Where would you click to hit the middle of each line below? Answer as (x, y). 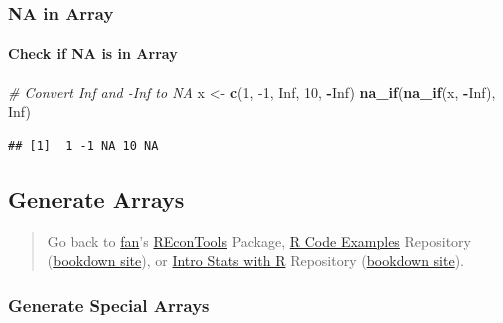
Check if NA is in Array (93, 53)
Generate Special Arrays (109, 304)
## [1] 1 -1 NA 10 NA (83, 145)
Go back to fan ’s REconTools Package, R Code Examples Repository (259, 240)
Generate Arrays (96, 198)
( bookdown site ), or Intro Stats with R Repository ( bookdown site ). (256, 260)
